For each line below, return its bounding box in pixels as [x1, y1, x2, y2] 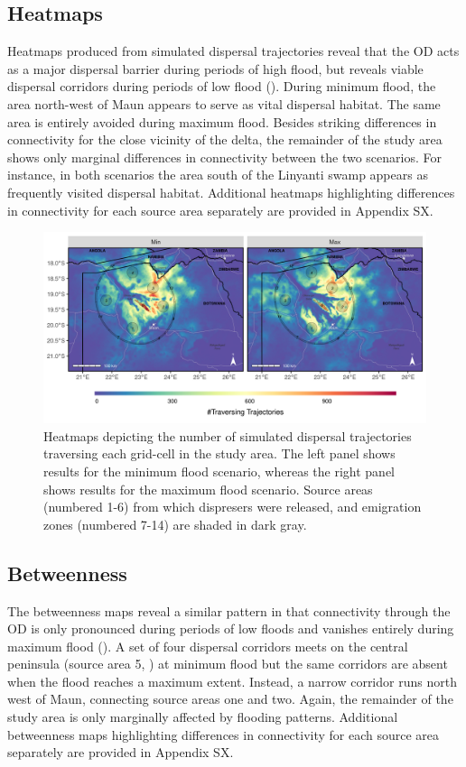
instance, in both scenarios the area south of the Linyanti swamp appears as [7, 165, 428, 184]
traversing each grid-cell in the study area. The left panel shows [43, 444, 396, 463]
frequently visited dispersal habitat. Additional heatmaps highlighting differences [7, 182, 455, 201]
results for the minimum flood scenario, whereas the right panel [43, 461, 396, 480]
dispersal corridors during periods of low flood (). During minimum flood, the [7, 77, 436, 96]
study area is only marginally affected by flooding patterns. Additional [7, 707, 398, 726]
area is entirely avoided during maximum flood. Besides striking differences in [7, 112, 437, 131]
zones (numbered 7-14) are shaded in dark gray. [43, 514, 307, 533]
